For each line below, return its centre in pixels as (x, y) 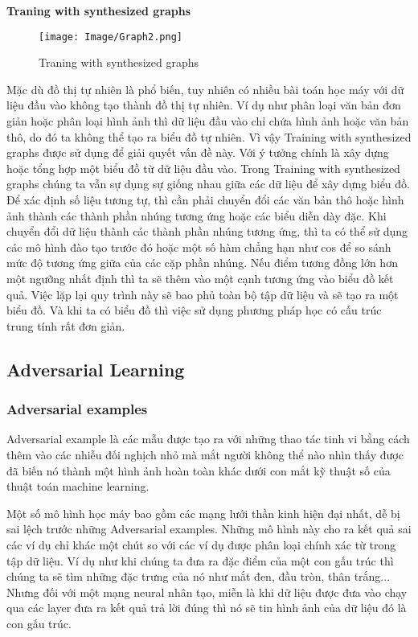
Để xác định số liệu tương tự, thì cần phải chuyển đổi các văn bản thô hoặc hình (205, 199)
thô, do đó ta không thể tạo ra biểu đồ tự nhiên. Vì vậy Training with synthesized (209, 136)
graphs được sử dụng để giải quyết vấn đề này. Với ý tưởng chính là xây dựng (198, 152)
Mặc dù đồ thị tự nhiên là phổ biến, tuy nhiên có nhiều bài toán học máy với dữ (205, 89)
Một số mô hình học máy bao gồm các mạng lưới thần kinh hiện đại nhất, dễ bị (203, 513)
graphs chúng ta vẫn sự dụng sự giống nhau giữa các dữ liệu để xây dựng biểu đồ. (208, 184)
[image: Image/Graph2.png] (111, 37)
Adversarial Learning (96, 369)
